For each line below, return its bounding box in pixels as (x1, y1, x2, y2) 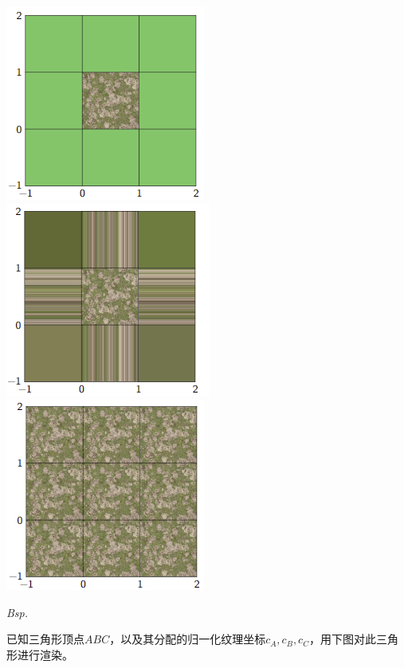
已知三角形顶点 (6, 631, 84, 647)
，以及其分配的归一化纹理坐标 (109, 631, 266, 647)
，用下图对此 (308, 631, 376, 647)
